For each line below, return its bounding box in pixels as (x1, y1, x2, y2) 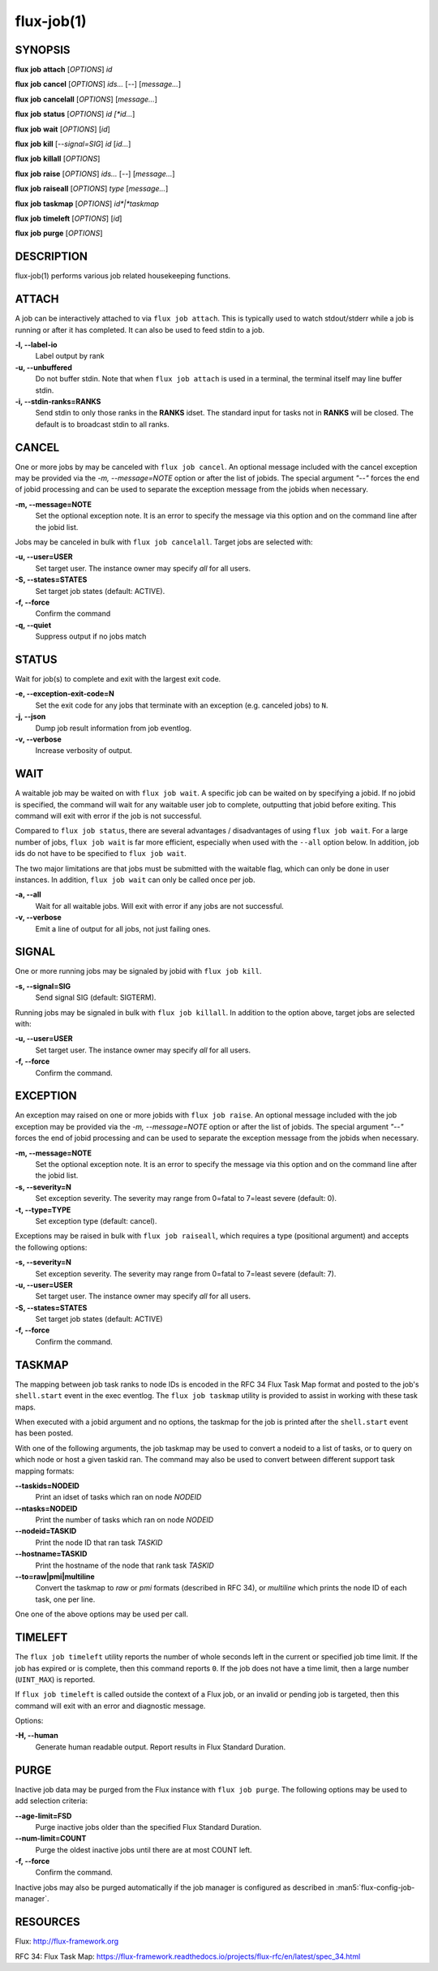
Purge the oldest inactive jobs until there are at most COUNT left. (35, 1844, 252, 1854)
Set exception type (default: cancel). (35, 1216, 157, 1225)
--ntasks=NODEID (15, 1504, 78, 1513)
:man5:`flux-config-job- (335, 1883, 415, 1892)
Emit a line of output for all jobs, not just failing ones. (35, 923, 211, 933)
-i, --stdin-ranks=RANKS (15, 396, 101, 406)
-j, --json (15, 712, 46, 721)
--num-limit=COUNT (15, 1834, 87, 1844)
